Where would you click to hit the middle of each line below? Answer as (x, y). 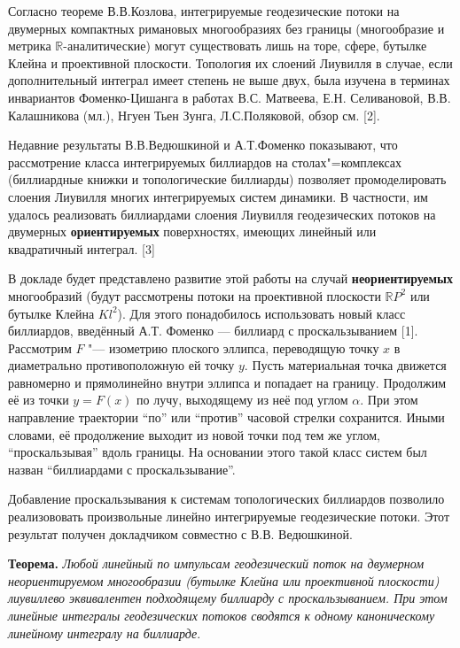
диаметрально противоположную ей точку (121, 365)
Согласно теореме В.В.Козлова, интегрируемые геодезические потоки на (204, 11)
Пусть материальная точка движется (349, 365)
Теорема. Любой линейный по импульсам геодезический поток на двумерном (216, 563)
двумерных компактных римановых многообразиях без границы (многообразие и (226, 28)
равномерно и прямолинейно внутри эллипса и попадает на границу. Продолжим (227, 382)
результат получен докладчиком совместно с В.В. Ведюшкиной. (180, 533)
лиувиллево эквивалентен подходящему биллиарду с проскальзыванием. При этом (228, 598)
